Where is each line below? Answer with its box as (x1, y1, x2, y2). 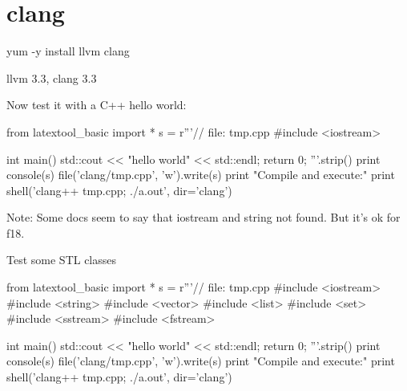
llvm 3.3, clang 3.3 (6, 69, 97, 86)
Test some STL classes (6, 251, 117, 268)
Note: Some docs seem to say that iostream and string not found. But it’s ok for (6, 209, 401, 226)
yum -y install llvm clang (6, 43, 130, 59)
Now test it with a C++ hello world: (6, 96, 187, 113)
